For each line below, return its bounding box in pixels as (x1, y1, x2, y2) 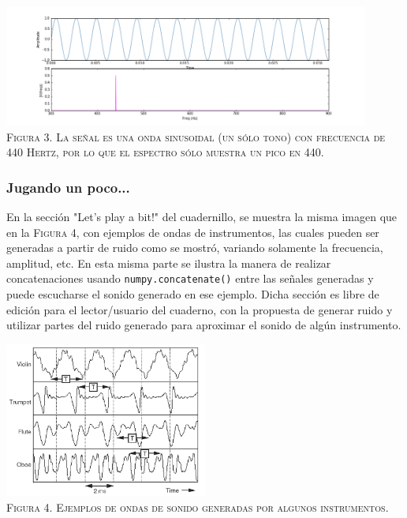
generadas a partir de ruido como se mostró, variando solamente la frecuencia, (6, 239, 383, 256)
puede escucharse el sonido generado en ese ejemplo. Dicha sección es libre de (6, 286, 379, 302)
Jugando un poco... (6, 177, 130, 197)
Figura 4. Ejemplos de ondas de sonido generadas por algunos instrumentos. (6, 498, 389, 515)
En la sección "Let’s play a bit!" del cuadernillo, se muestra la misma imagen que (6, 208, 398, 225)
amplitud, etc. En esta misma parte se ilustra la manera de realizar (6, 254, 331, 271)
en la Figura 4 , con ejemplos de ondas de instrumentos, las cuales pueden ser (6, 223, 379, 240)
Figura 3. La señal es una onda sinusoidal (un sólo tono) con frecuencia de (6, 128, 386, 145)
